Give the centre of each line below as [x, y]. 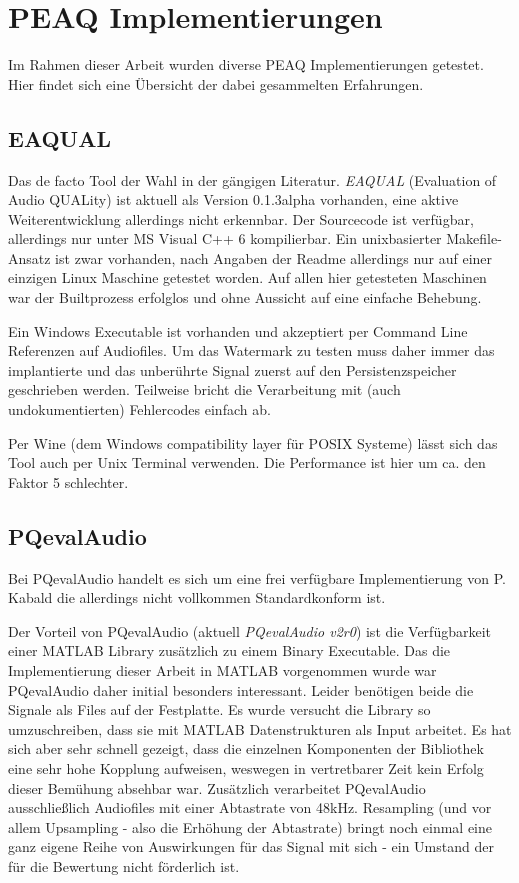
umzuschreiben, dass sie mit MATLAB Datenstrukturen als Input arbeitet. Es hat [260, 728]
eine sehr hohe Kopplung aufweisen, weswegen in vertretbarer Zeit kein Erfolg [246, 767]
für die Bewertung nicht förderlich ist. [124, 865]
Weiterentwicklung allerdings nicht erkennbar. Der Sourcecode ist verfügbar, [241, 218]
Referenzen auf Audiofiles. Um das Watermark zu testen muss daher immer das [251, 350]
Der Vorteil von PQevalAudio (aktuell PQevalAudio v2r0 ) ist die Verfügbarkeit [249, 630]
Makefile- [474, 238]
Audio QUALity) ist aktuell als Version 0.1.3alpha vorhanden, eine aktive [233, 199]
